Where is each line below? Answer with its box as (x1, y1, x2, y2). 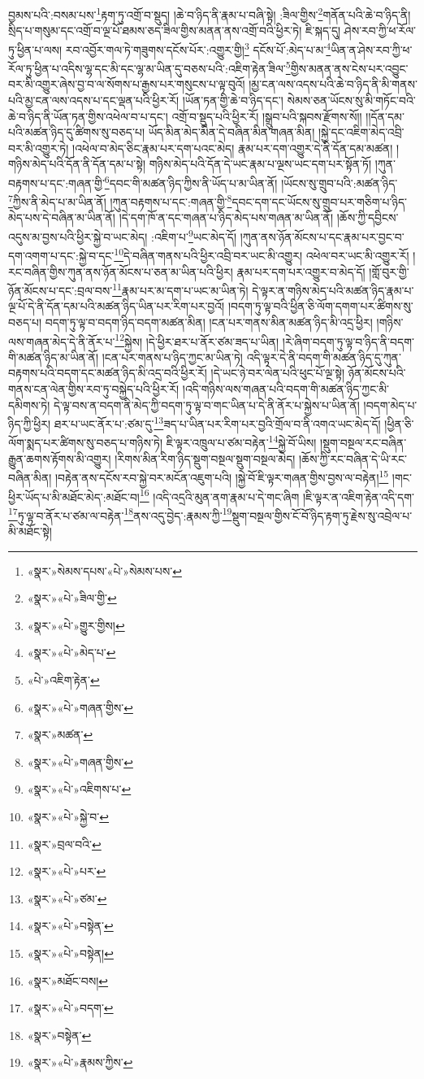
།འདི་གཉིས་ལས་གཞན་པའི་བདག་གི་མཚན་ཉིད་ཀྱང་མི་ (182, 380, 389, 397)
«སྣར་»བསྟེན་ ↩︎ (27, 1026, 92, 1043)
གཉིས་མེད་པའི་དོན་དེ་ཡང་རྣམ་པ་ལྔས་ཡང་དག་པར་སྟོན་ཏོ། (149, 155, 372, 172)
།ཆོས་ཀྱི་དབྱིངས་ (336, 209, 399, 226)
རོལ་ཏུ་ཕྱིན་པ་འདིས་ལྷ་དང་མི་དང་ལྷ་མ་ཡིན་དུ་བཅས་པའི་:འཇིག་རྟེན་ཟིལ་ (8, 59, 286, 76)
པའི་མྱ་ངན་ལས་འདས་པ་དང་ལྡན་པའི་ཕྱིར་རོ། (8, 91, 180, 108)
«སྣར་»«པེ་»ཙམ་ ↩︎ (27, 890, 107, 907)
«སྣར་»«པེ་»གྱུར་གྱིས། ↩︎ (27, 616, 125, 633)
